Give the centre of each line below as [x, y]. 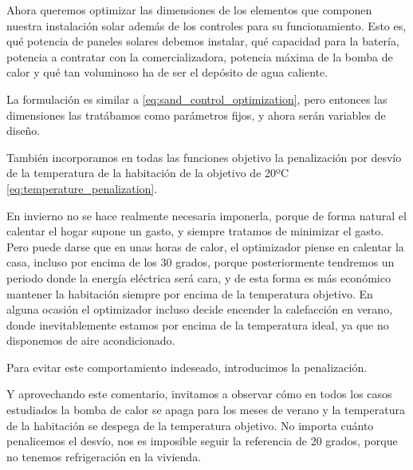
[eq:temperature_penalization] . [82, 188]
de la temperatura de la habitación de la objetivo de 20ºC [148, 173]
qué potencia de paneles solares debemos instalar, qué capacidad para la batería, [203, 41]
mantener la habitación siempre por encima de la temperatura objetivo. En [190, 293]
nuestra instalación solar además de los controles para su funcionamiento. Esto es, [206, 25]
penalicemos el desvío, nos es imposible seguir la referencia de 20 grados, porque [202, 441]
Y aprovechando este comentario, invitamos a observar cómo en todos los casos [199, 394]
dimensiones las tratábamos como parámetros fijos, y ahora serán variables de [196, 115]
